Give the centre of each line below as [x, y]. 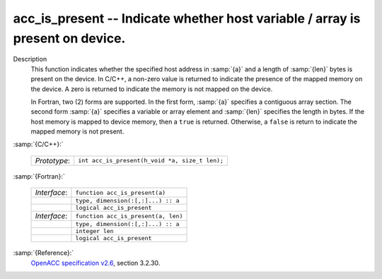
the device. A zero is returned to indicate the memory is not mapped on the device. [152, 89]
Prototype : [53, 160]
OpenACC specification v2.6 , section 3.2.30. [95, 263]
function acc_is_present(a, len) [129, 216]
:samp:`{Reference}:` [44, 253]
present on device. [69, 38]
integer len [94, 231]
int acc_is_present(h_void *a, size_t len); [151, 161]
